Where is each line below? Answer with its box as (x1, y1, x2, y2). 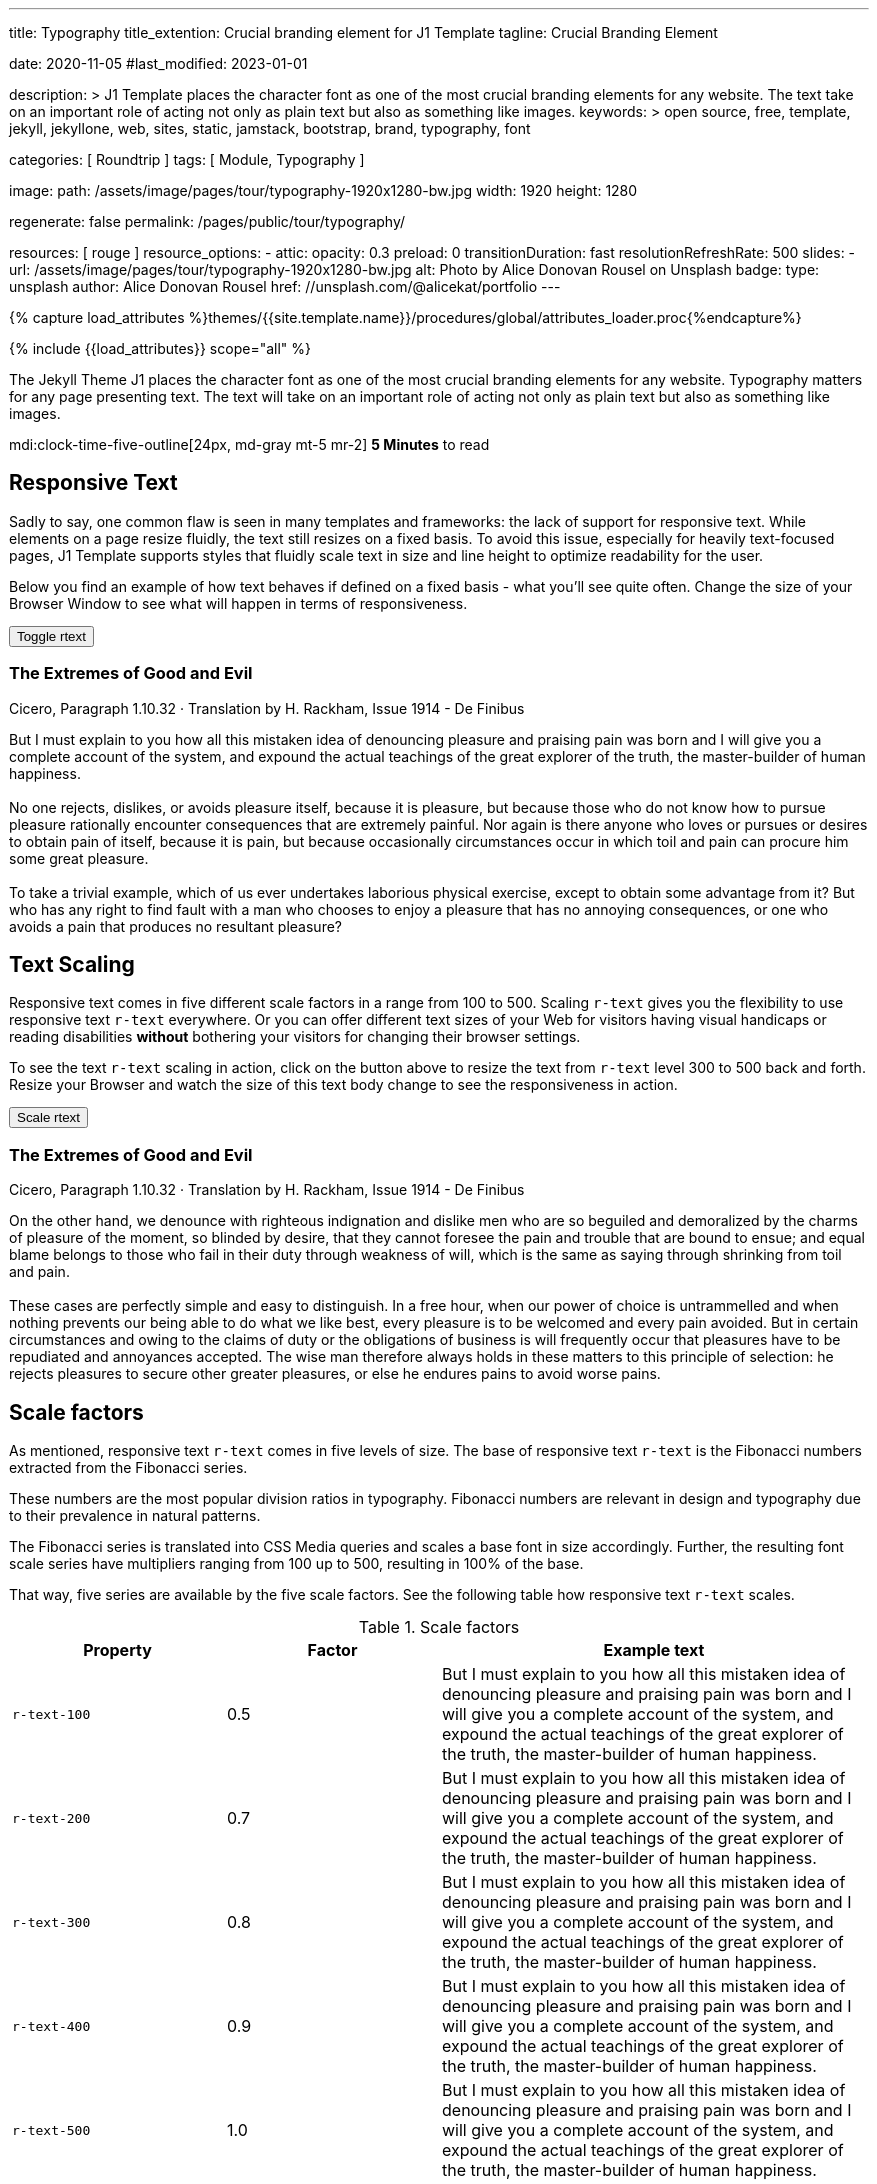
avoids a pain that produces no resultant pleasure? (9, 917, 342, 935)
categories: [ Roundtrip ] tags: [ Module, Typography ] (9, 151, 365, 168)
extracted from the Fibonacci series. (9, 1459, 248, 1477)
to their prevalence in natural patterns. (9, 1507, 261, 1525)
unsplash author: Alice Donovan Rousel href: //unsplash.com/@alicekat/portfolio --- (9, 278, 561, 295)
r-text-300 (12, 1914, 91, 1930)
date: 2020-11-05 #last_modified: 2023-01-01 (9, 55, 308, 72)
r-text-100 (12, 1706, 91, 1722)
